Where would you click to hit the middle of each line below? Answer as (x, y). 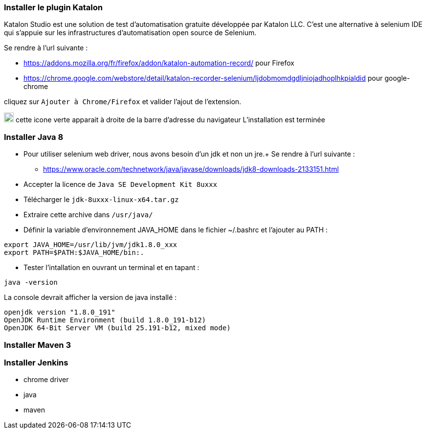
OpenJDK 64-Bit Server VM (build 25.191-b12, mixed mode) (117, 328)
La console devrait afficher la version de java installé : (90, 297)
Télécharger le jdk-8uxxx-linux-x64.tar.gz (101, 200)
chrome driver (46, 380)
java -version (31, 283)
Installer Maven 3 (37, 345)
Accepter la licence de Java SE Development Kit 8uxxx (120, 184)
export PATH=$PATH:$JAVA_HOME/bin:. (74, 253)
